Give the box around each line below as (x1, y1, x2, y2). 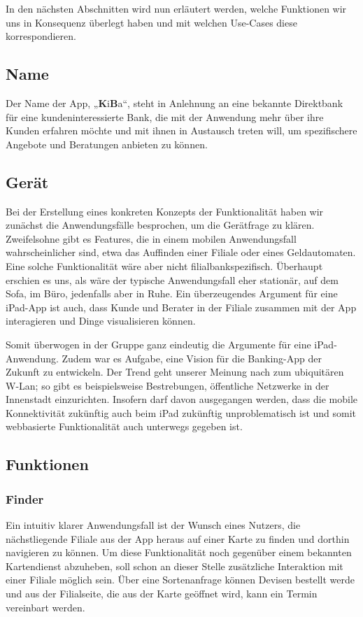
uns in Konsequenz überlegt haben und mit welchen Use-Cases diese (6, 15, 297, 29)
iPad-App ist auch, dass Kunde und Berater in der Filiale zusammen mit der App (6, 299, 357, 314)
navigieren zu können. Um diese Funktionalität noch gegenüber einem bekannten (6, 545, 352, 560)
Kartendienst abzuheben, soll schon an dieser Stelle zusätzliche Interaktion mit (6, 558, 343, 573)
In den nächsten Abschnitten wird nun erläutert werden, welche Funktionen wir (6, 1, 347, 15)
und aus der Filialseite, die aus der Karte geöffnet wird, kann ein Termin (6, 586, 318, 601)
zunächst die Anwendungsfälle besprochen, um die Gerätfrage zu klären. (6, 218, 315, 232)
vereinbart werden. (6, 600, 85, 614)
